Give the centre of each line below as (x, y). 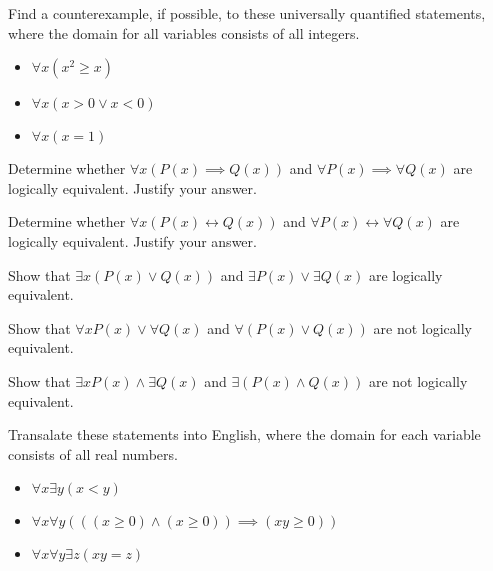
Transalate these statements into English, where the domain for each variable (244, 434)
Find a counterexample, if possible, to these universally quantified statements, (247, 13)
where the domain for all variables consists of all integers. (184, 32)
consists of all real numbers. (93, 453)
